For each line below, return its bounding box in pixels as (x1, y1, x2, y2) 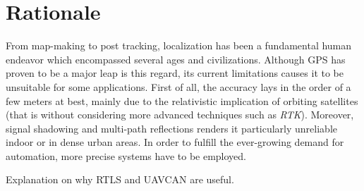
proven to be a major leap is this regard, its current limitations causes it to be (6, 66, 344, 80)
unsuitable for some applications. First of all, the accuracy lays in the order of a (6, 79, 351, 94)
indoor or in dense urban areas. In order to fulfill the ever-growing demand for (6, 135, 344, 149)
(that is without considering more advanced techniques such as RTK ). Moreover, (6, 107, 354, 122)
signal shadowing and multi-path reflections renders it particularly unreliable (6, 121, 337, 135)
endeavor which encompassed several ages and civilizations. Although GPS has (6, 51, 346, 66)
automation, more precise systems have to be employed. (6, 148, 246, 163)
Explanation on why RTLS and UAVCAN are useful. (6, 172, 234, 187)
